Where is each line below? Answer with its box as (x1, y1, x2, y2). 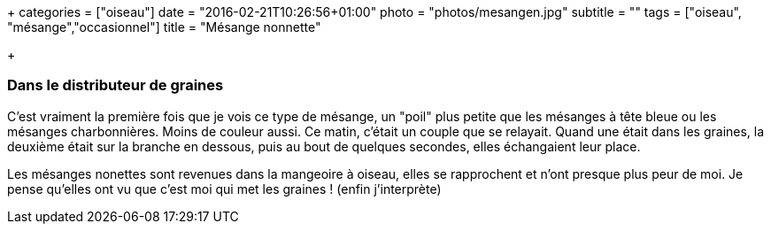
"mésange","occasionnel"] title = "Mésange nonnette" (7, 19, 321, 35)
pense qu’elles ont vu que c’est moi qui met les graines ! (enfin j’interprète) (7, 181, 442, 196)
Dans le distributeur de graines (7, 76, 224, 95)
